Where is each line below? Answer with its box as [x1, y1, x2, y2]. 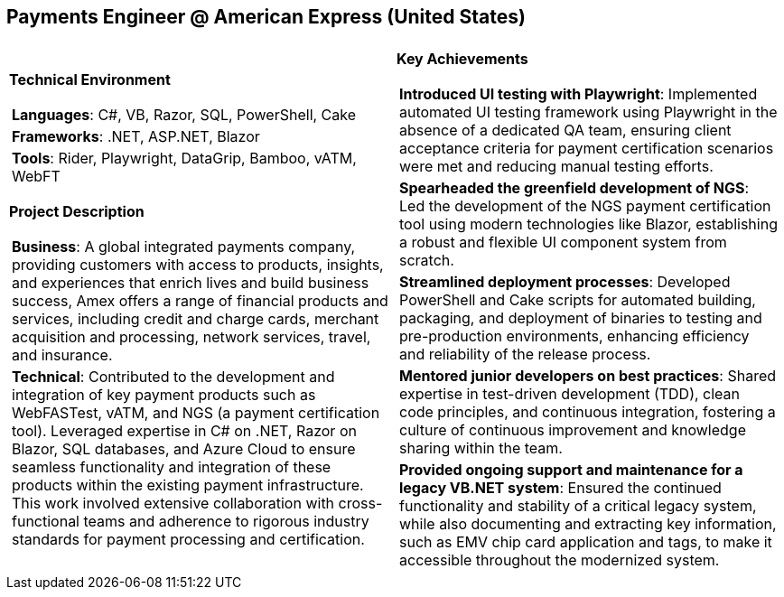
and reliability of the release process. [399, 345, 651, 364]
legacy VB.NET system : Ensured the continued [399, 479, 722, 498]
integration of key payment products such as [12, 386, 316, 405]
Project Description [9, 202, 145, 221]
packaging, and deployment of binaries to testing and [399, 309, 762, 328]
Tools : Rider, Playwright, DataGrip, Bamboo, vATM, [12, 149, 357, 168]
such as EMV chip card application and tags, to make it [399, 533, 772, 552]
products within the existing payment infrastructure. [12, 476, 364, 495]
